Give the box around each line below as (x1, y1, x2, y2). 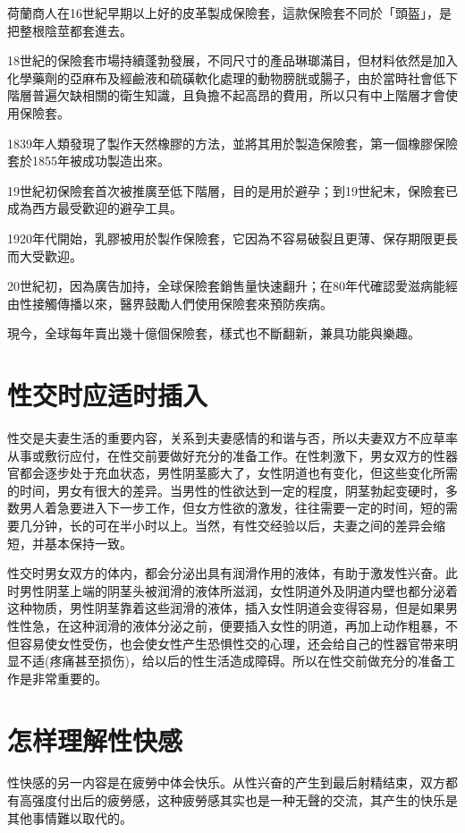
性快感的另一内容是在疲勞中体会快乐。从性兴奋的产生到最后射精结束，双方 (7, 773, 445, 792)
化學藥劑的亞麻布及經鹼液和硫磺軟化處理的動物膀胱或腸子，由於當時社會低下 (7, 68, 458, 87)
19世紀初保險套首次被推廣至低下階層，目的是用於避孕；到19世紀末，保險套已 (7, 181, 458, 200)
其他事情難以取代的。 (7, 808, 132, 827)
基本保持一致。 (44, 533, 132, 552)
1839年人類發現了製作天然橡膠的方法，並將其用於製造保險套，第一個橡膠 (7, 133, 433, 152)
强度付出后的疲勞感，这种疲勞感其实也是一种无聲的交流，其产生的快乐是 (31, 791, 458, 810)
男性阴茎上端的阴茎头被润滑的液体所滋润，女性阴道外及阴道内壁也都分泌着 (19, 581, 458, 599)
